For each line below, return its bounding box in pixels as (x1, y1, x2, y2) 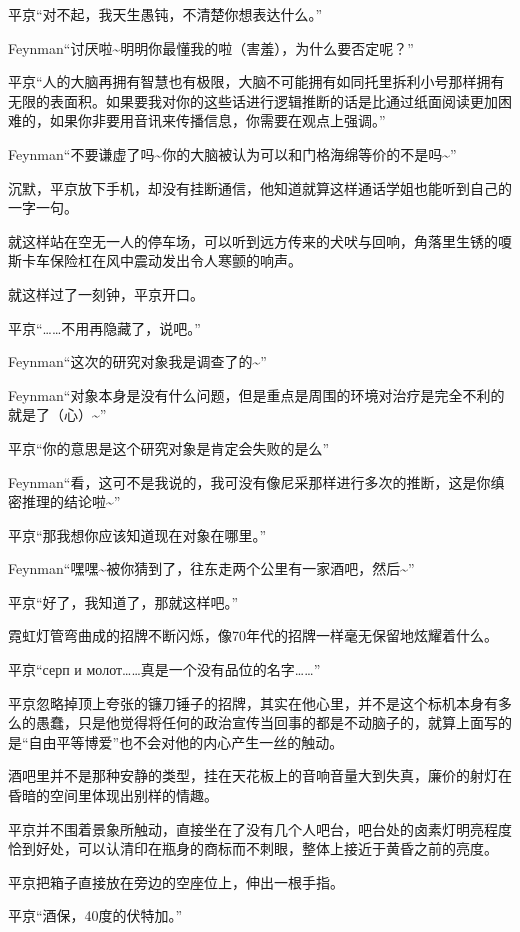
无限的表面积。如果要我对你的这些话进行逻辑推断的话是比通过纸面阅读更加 (8, 90, 498, 111)
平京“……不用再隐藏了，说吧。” (8, 317, 201, 338)
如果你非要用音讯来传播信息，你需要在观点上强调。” (49, 110, 386, 131)
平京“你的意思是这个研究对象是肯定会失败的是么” (8, 437, 330, 458)
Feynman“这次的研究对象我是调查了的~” (8, 351, 267, 372)
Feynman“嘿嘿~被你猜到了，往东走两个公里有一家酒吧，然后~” (8, 558, 415, 579)
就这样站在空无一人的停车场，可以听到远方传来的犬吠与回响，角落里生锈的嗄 (8, 230, 512, 251)
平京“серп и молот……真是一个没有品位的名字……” (8, 659, 321, 680)
